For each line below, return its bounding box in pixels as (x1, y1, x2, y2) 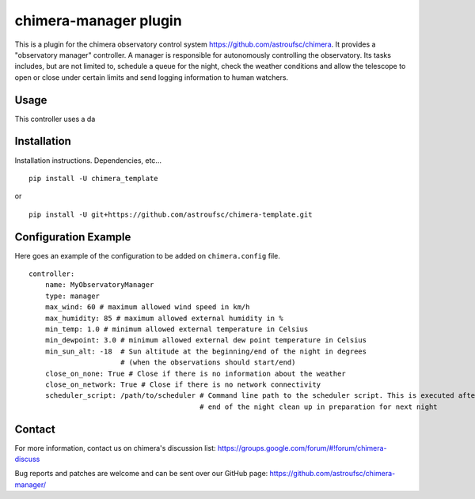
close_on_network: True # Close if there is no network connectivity (44, 380, 321, 389)
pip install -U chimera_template (28, 174, 158, 183)
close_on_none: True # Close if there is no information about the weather (44, 369, 346, 378)
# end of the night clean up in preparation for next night (199, 402, 439, 411)
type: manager (44, 291, 101, 301)
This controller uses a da (14, 114, 96, 123)
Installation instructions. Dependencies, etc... (14, 155, 162, 165)
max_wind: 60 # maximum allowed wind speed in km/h (44, 303, 250, 312)
